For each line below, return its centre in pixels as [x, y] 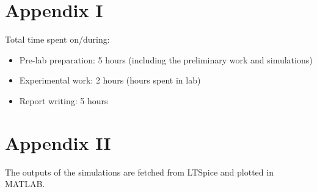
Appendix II [58, 142]
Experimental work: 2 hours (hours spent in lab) [110, 80]
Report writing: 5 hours [64, 100]
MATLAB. [25, 184]
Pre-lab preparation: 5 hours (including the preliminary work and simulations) [166, 59]
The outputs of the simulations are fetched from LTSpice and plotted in [139, 172]
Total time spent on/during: [57, 39]
